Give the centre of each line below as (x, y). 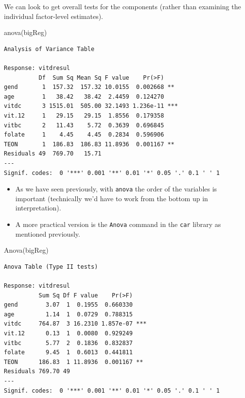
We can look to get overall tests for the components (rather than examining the (122, 6)
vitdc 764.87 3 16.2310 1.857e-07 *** (75, 324)
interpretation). (38, 208)
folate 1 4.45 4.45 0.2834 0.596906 (84, 135)
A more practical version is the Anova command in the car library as (118, 224)
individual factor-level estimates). (53, 16)
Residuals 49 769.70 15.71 (53, 154)
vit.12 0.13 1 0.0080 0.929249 (68, 333)
